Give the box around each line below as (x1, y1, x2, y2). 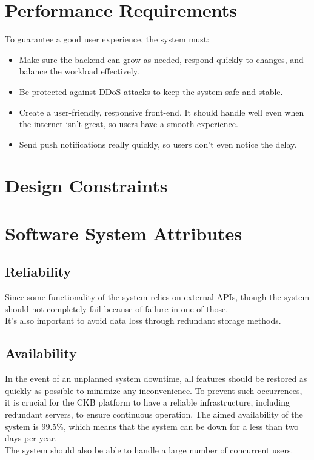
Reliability (5, 262, 72, 281)
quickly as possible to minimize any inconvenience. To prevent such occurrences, (5, 384, 302, 396)
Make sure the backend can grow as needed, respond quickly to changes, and (19, 53, 304, 65)
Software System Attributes (5, 220, 242, 245)
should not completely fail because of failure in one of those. (5, 302, 229, 315)
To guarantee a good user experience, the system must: (5, 33, 210, 45)
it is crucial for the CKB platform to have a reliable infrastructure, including (5, 396, 290, 409)
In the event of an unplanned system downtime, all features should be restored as (5, 372, 307, 385)
